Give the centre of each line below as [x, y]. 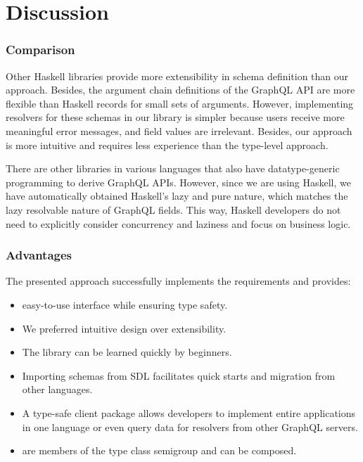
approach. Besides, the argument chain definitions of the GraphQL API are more [180, 90]
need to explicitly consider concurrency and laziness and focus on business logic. [178, 223]
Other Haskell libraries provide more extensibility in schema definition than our [177, 76]
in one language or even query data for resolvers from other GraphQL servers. [190, 426]
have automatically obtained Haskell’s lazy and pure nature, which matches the [177, 196]
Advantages [39, 255]
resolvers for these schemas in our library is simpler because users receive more [175, 117]
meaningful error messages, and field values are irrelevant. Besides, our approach [179, 130]
